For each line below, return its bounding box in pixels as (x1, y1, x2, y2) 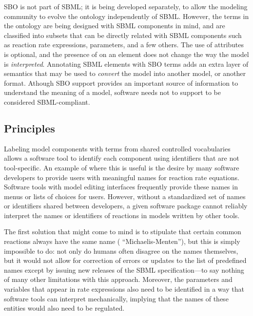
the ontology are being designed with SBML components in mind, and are (4, 20, 225, 31)
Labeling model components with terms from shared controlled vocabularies (4, 143, 231, 153)
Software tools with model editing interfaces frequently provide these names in (4, 182, 238, 192)
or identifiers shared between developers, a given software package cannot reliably (4, 201, 248, 211)
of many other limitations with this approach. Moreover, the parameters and (4, 274, 233, 284)
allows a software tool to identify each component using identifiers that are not (4, 153, 239, 163)
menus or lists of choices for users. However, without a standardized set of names (4, 191, 246, 201)
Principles (4, 120, 55, 135)
